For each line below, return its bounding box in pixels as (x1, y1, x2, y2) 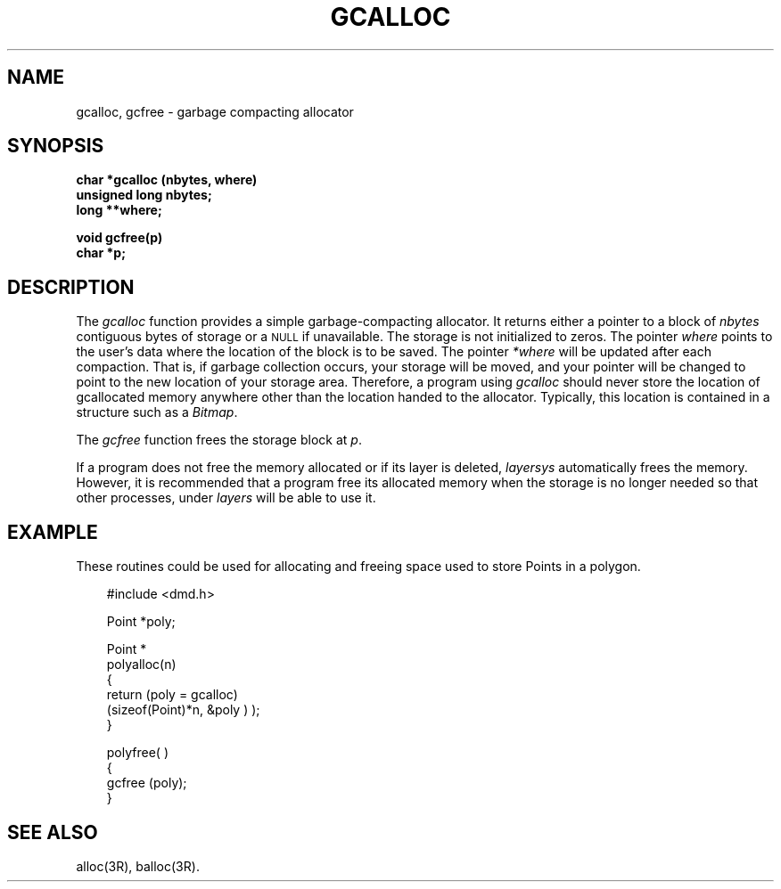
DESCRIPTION (7, 275, 135, 298)
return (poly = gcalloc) (106, 687, 238, 703)
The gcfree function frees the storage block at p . (76, 432, 362, 448)
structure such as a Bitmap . (76, 404, 238, 420)
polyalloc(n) (106, 657, 177, 673)
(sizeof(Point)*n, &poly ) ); (106, 702, 260, 718)
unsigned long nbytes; (76, 187, 212, 203)
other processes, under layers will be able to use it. (76, 490, 376, 506)
